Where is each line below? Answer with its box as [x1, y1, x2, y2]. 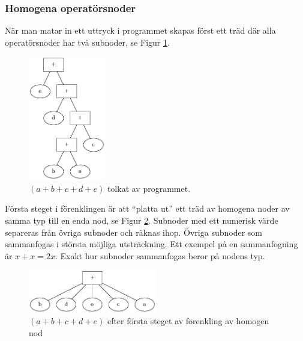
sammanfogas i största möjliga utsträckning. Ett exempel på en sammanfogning [5, 238, 298, 250]
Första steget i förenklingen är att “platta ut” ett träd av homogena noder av [5, 202, 290, 215]
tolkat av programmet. [107, 182, 191, 194]
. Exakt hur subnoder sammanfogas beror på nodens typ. [55, 249, 265, 262]
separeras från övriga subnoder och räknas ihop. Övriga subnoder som [5, 226, 262, 238]
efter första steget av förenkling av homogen [107, 315, 269, 327]
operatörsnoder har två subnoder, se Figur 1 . [5, 35, 170, 48]
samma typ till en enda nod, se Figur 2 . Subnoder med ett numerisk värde [5, 214, 278, 227]
